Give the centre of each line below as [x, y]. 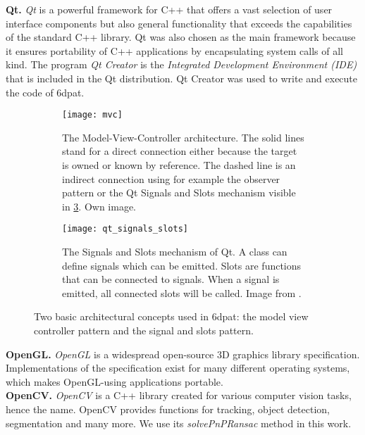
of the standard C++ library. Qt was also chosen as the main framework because [181, 37]
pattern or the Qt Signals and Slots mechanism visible [179, 193]
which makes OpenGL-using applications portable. [115, 381]
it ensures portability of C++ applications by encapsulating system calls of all [174, 50]
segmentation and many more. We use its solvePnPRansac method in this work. [179, 423]
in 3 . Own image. [99, 206]
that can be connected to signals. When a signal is [171, 279]
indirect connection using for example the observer [171, 178]
